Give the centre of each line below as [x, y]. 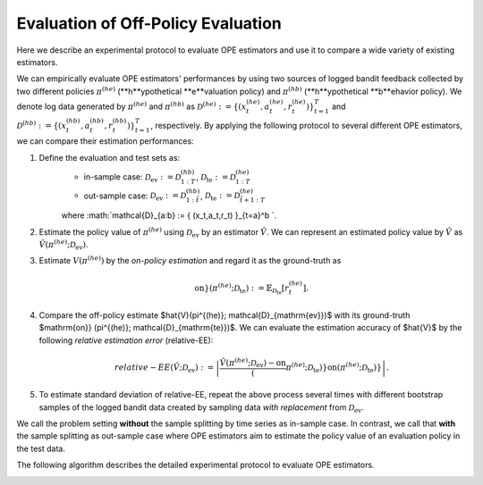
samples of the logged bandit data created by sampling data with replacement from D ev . [201, 408]
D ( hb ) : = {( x [42, 125]
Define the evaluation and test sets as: [110, 157]
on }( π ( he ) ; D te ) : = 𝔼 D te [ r [242, 289]
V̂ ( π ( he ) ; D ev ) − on [253, 363]
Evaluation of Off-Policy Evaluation [149, 23]
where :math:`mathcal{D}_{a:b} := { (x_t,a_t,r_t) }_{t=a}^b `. [169, 215]
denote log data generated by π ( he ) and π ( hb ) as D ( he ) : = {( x [131, 106]
